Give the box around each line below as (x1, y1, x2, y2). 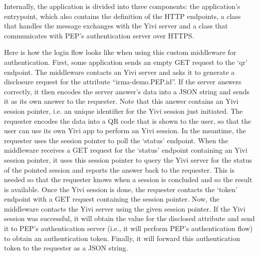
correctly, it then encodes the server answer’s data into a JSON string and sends (4, 86, 250, 96)
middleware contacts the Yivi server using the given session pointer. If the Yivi (4, 203, 246, 214)
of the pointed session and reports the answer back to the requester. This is (4, 164, 235, 175)
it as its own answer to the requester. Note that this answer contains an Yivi (4, 96, 239, 106)
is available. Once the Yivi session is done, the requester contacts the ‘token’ (4, 184, 238, 194)
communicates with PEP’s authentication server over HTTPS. (4, 30, 194, 40)
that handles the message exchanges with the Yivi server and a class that (4, 20, 228, 31)
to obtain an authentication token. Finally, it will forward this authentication (4, 233, 240, 243)
